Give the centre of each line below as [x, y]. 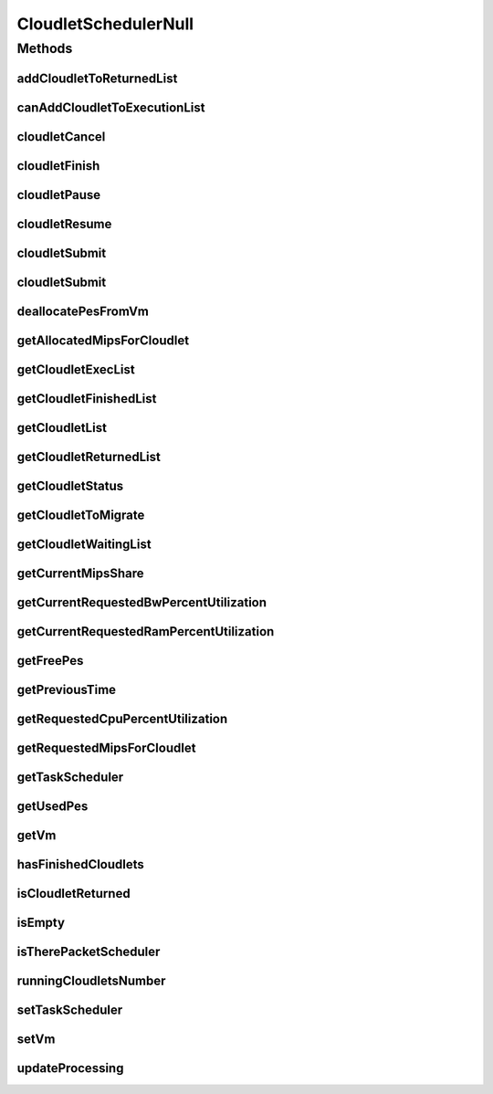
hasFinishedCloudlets [81, 864]
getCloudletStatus [70, 485]
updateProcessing [70, 1068]
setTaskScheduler [70, 1010]
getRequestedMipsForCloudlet [106, 747]
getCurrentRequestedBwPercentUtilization [142, 602]
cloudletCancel [61, 137]
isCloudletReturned [74, 894]
